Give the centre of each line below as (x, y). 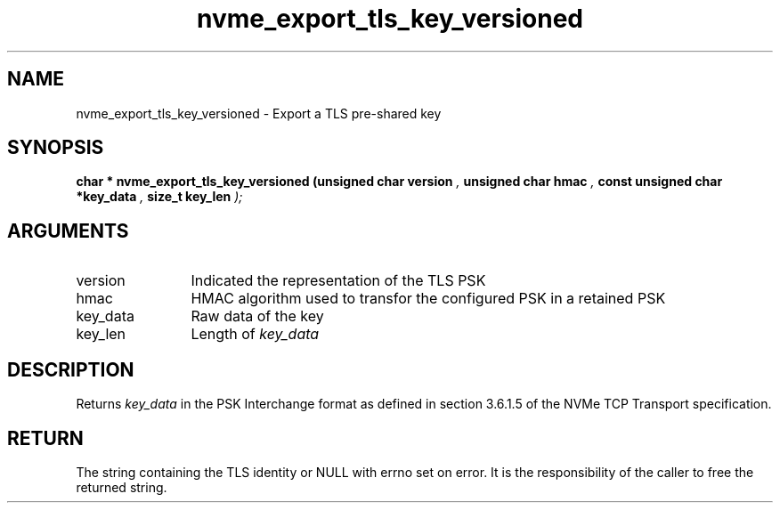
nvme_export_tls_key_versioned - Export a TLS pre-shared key (259, 113)
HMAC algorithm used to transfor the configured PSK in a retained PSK (428, 299)
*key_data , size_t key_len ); (159, 197)
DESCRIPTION (71, 369)
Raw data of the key (257, 316)
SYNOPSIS (56, 148)
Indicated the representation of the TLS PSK (338, 281)
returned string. (122, 487)
